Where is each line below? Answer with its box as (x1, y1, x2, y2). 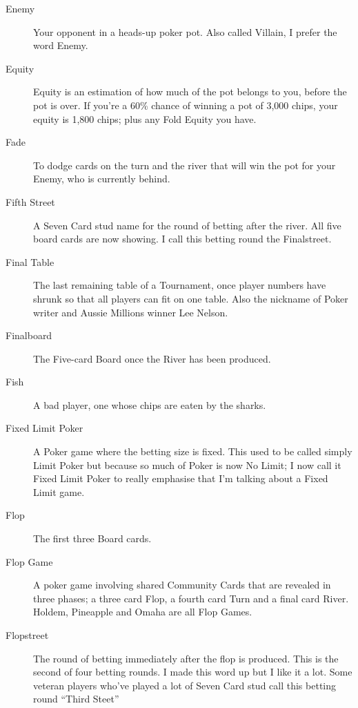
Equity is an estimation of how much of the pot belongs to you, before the (33, 84, 347, 99)
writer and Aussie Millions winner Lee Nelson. (33, 305, 228, 319)
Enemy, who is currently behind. (33, 171, 170, 186)
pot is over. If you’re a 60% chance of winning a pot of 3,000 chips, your (33, 97, 338, 112)
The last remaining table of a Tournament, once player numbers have (33, 278, 326, 292)
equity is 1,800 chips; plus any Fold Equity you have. (33, 111, 257, 126)
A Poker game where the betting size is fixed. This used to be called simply (33, 444, 352, 459)
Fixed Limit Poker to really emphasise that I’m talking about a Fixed (33, 471, 328, 486)
